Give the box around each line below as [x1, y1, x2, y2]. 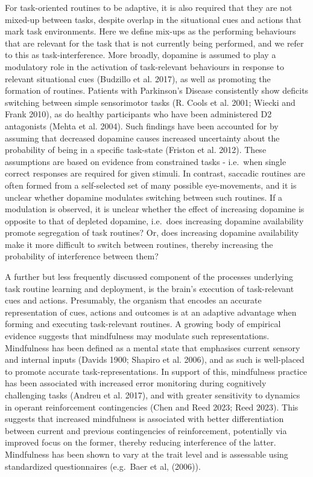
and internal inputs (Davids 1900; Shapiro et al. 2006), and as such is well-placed [5, 353, 305, 366]
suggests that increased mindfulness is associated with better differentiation [5, 412, 284, 425]
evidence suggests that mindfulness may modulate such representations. [5, 329, 270, 342]
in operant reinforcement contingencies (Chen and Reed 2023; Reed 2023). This [5, 400, 299, 413]
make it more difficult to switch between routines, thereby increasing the [5, 238, 273, 250]
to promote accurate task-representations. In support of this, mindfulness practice [5, 365, 307, 377]
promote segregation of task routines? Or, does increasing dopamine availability [5, 226, 299, 239]
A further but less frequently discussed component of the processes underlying [5, 270, 293, 283]
